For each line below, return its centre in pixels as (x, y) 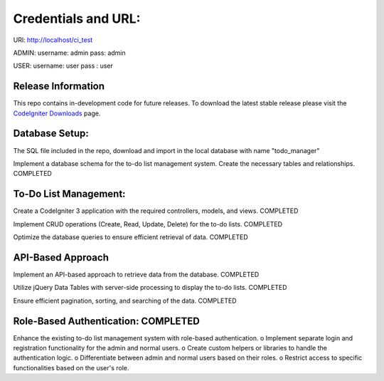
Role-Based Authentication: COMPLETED (107, 321)
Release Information (59, 87)
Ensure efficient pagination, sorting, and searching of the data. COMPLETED (125, 301)
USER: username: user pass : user (63, 66)
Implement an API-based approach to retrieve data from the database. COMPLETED (136, 274)
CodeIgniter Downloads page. (57, 113)
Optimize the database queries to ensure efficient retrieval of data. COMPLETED (130, 237)
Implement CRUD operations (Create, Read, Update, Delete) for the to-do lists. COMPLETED (148, 224)
